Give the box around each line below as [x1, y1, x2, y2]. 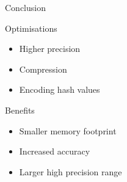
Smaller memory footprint [19, 124, 117, 137]
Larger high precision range [19, 165, 122, 178]
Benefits [5, 103, 35, 116]
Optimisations [5, 21, 57, 34]
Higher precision [19, 42, 81, 55]
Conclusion [5, 1, 46, 13]
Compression [19, 62, 67, 75]
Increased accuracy [19, 145, 90, 158]
